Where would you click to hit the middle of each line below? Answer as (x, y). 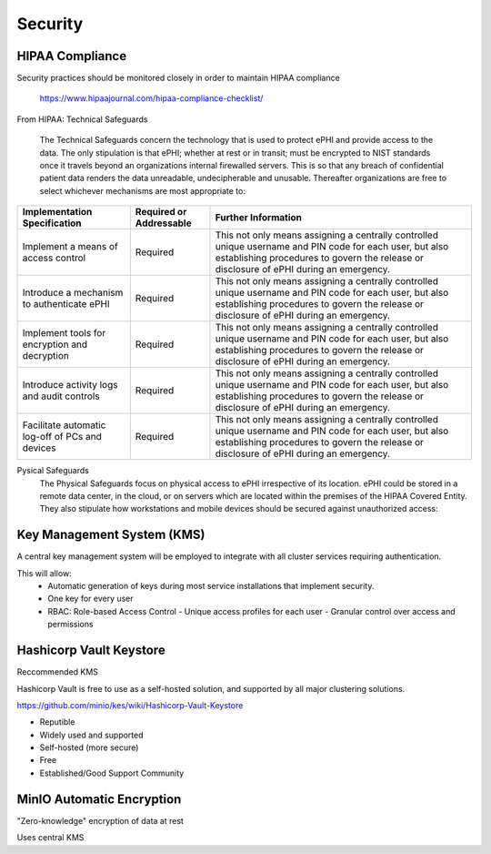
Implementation (57, 212)
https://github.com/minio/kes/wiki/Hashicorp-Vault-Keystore (130, 705)
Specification (52, 223)
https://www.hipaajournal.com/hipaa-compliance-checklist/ (151, 98)
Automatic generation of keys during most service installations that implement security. (211, 586)
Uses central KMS (50, 838)
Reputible (57, 722)
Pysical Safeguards (53, 471)
